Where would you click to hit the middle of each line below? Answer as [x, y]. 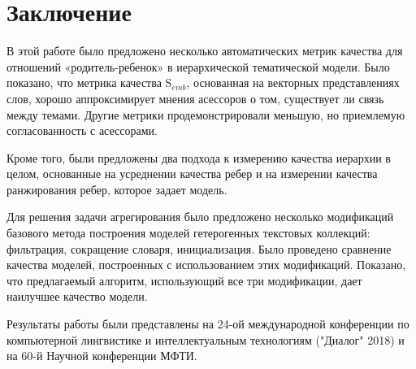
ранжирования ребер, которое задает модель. [117, 189]
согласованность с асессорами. [82, 130]
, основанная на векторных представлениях [293, 82]
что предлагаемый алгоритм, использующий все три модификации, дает [184, 280]
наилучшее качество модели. [77, 296]
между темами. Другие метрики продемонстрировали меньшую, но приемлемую [206, 114]
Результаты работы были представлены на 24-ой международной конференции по [208, 324]
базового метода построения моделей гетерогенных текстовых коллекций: [188, 233]
